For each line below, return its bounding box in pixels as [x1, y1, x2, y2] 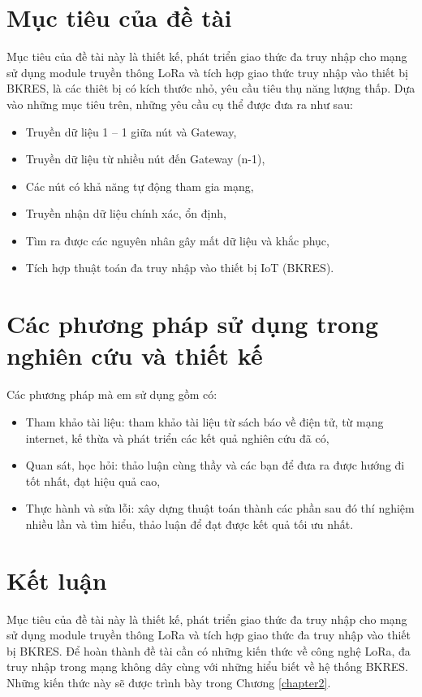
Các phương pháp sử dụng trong [6, 307, 378, 340]
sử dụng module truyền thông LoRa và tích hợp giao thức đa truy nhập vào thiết [6, 626, 411, 643]
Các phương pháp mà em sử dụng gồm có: [6, 386, 217, 403]
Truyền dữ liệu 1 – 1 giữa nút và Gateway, [25, 123, 237, 140]
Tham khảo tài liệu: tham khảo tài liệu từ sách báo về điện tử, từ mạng [25, 413, 384, 430]
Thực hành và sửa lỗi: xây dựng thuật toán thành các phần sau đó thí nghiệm [25, 500, 415, 517]
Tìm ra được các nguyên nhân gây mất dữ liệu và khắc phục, [25, 232, 329, 249]
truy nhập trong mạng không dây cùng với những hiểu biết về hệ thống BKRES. [6, 658, 409, 675]
